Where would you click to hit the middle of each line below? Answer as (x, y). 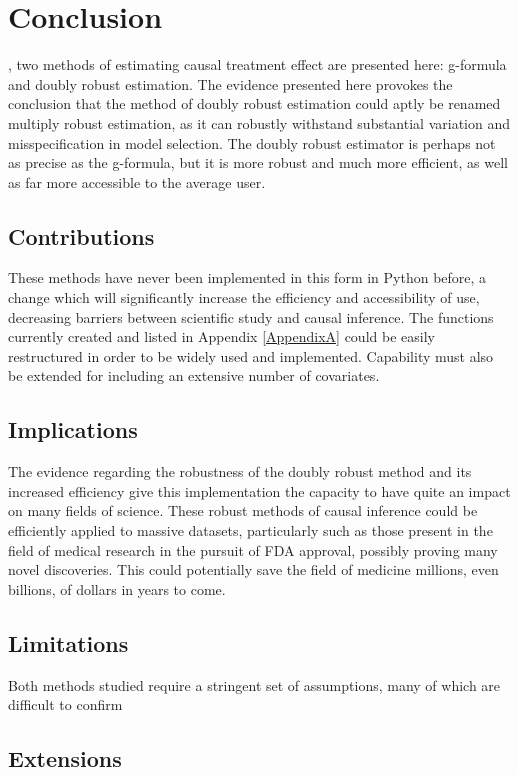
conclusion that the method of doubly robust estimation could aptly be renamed (254, 103)
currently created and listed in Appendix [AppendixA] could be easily (221, 336)
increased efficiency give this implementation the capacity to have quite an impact (259, 490)
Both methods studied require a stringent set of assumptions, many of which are (254, 684)
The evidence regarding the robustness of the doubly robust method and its (240, 471)
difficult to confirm (65, 704)
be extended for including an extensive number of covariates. (194, 375)
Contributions (81, 235)
